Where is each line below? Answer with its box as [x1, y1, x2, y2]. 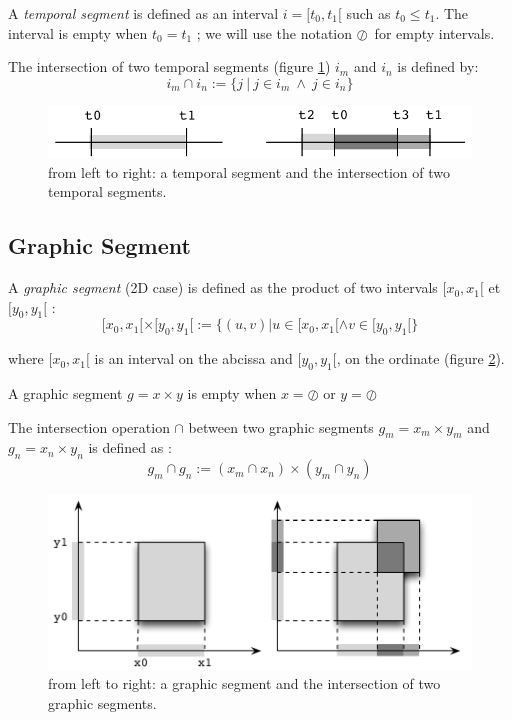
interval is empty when [8, 22, 148, 43]
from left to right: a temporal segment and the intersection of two [48, 161, 451, 182]
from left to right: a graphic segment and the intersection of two [48, 673, 441, 694]
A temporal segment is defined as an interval [8, 3, 279, 23]
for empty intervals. [374, 22, 495, 43]
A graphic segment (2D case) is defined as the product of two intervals [8, 277, 438, 298]
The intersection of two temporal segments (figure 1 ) [8, 56, 331, 77]
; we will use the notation [196, 22, 353, 43]
